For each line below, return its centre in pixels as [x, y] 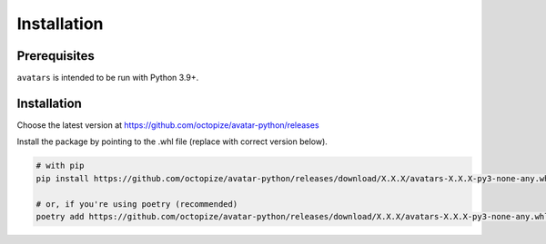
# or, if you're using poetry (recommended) [137, 204]
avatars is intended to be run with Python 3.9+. [108, 78]
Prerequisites [56, 56]
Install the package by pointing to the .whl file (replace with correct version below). [172, 142]
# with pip [60, 166]
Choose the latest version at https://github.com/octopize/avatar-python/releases [168, 125]
